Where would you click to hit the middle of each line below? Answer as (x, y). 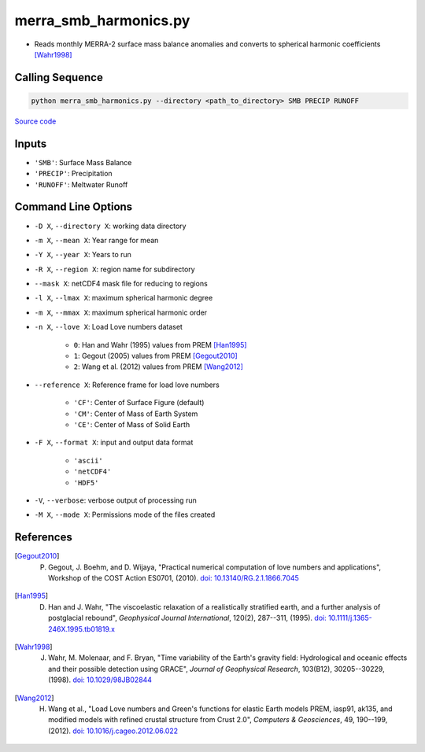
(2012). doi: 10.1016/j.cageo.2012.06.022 (113, 731)
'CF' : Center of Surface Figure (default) (139, 403)
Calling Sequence (59, 77)
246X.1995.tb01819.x (82, 629)
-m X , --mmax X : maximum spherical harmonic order (121, 312)
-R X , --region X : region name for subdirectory (115, 269)
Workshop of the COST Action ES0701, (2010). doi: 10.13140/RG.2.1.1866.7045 (174, 578)
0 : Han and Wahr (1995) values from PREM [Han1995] (160, 345)
